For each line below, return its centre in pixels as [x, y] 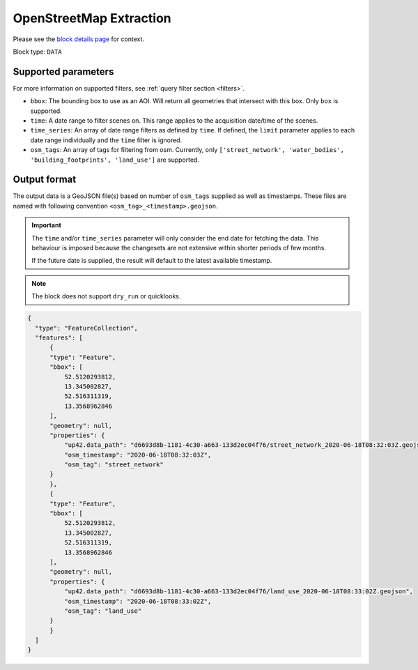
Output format [45, 180]
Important [47, 225]
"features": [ [59, 337]
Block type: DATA [37, 52]
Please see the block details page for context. [79, 39]
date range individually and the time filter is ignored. [106, 140]
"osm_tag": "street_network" [114, 465]
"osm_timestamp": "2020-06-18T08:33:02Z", [138, 601]
